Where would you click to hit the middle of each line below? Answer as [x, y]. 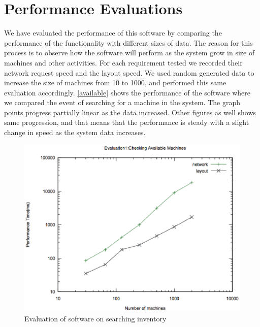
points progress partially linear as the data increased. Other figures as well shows [130, 112]
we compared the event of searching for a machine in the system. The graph [122, 102]
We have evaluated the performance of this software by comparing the [113, 33]
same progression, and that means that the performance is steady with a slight [127, 122]
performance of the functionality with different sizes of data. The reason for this [128, 42]
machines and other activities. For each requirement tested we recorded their [123, 62]
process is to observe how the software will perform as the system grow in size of [129, 53]
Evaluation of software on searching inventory [95, 318]
